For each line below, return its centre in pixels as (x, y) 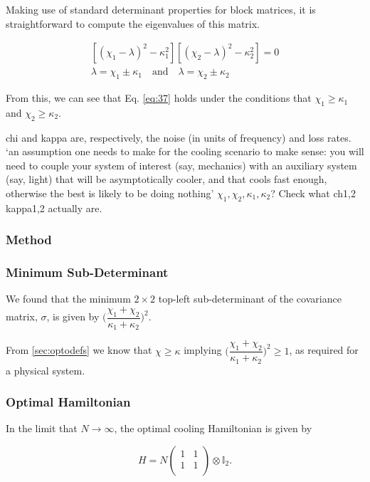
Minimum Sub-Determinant (87, 272)
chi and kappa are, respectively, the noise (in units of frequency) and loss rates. (179, 137)
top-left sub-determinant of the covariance (250, 299)
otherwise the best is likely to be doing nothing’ (110, 193)
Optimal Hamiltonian (68, 402)
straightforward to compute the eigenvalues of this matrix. (133, 23)
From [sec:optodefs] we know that (79, 350)
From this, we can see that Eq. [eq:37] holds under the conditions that (159, 98)
